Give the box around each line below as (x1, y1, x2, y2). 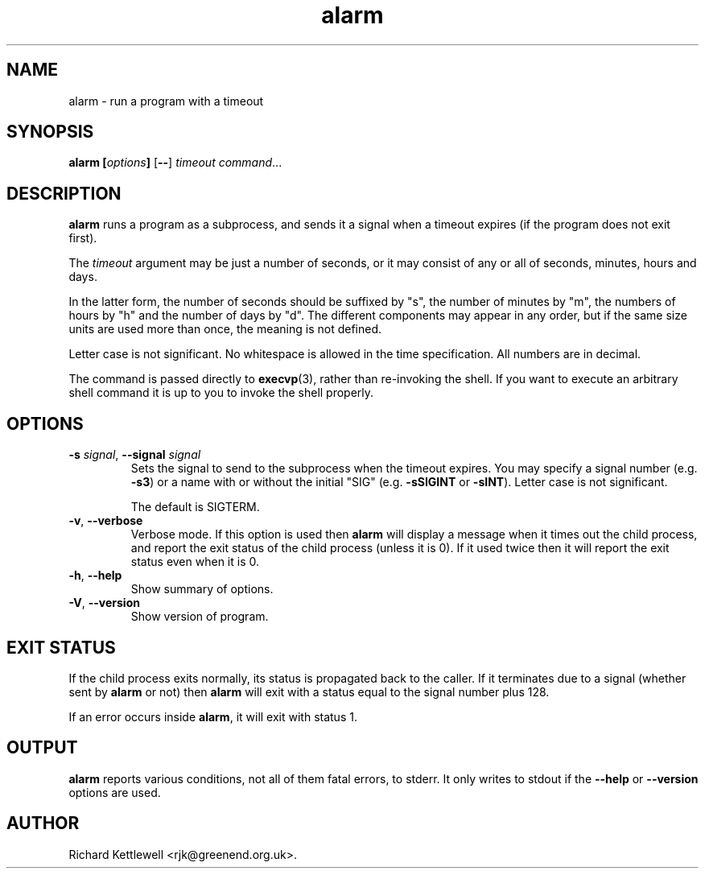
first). (68, 231, 97, 246)
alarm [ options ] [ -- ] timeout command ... (68, 155, 282, 170)
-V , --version (68, 596, 140, 610)
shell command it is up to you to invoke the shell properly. (68, 386, 374, 400)
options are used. (68, 785, 161, 799)
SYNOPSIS (6, 122, 94, 142)
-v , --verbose (68, 514, 143, 528)
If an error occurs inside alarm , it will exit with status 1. (68, 709, 357, 724)
